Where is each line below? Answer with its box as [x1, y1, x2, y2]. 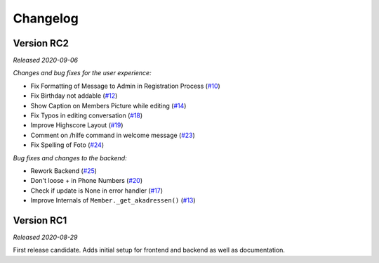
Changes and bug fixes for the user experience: [13, 69, 152, 77]
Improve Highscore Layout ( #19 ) [30, 121, 124, 129]
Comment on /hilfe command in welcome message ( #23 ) [30, 131, 196, 139]
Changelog [13, 11, 79, 26]
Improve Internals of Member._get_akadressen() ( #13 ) [30, 196, 196, 205]
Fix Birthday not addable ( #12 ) [30, 91, 118, 100]
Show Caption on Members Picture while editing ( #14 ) [30, 101, 187, 110]
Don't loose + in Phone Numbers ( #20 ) [30, 177, 143, 185]
